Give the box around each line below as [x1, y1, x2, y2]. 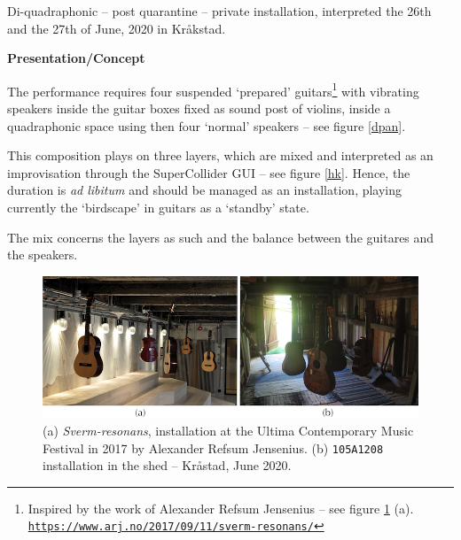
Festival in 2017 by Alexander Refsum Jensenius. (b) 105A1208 [43, 438, 384, 457]
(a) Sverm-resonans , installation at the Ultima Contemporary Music [43, 420, 414, 439]
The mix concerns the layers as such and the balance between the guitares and [7, 228, 434, 246]
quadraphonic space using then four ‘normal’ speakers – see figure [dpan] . [7, 116, 406, 135]
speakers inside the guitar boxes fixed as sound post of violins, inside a [7, 99, 391, 118]
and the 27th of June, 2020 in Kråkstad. [7, 19, 226, 37]
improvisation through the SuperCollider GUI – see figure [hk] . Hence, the [7, 163, 410, 181]
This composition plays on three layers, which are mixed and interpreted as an [7, 146, 434, 165]
